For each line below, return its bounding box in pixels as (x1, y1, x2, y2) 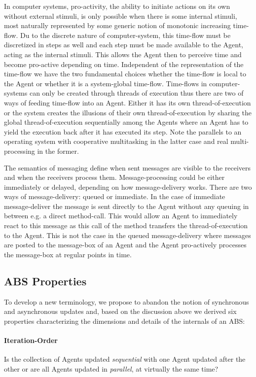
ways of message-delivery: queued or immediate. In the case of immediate (4, 191, 225, 202)
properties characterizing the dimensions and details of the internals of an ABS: (4, 315, 245, 326)
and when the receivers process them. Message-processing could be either (4, 172, 225, 182)
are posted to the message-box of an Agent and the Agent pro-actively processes (4, 240, 247, 250)
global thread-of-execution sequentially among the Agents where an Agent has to (4, 117, 249, 127)
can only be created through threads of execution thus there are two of (29, 88, 244, 98)
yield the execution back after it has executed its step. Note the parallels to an (4, 126, 242, 137)
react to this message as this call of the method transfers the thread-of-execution (4, 220, 248, 231)
